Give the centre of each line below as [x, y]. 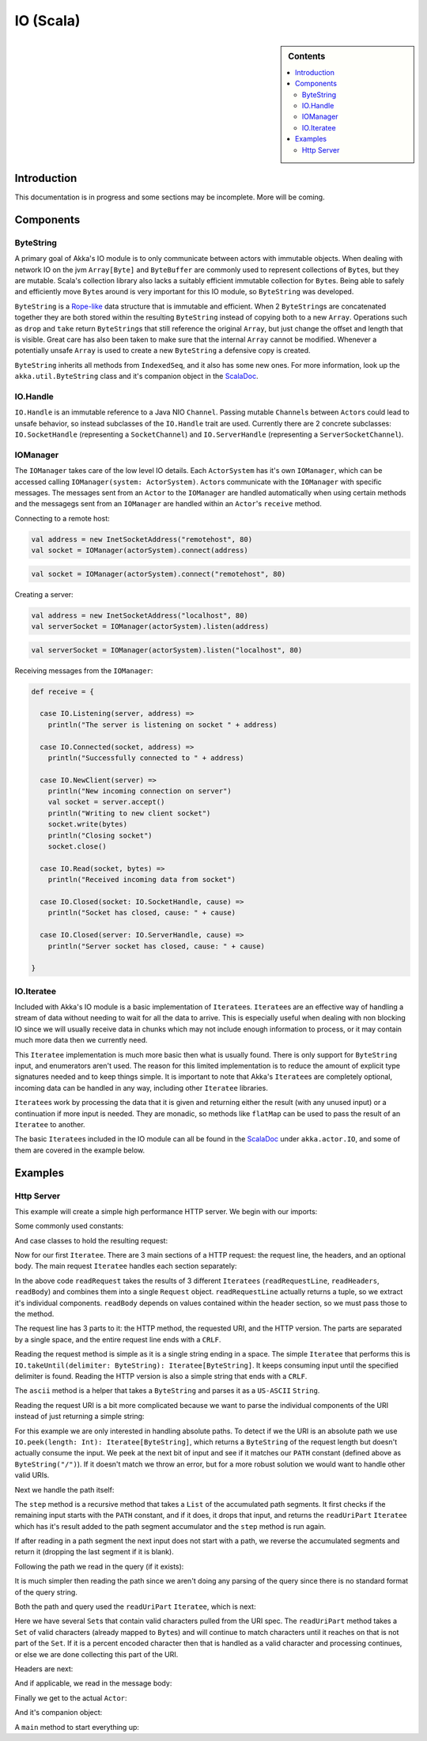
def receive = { [63, 691]
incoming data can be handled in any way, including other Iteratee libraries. [141, 1088]
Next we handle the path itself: [64, 1489]
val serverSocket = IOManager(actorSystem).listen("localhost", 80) [167, 650]
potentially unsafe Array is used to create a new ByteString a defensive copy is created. [163, 350]
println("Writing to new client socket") [129, 813]
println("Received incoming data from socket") [142, 880]
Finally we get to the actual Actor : [71, 1697]
